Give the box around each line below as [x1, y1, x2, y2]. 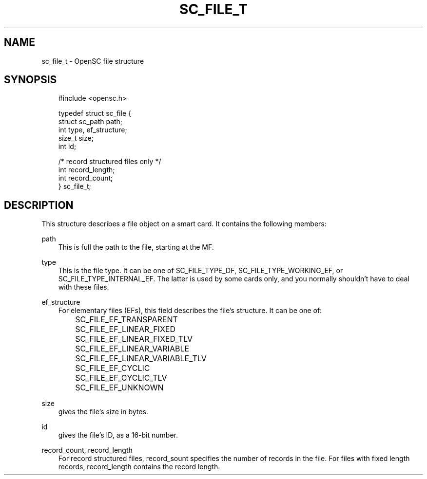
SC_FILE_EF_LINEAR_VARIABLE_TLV [75, 353, 207, 364]
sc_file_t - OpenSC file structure [41, 56, 144, 65]
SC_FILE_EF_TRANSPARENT [75, 314, 178, 325]
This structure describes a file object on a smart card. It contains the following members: [41, 220, 327, 228]
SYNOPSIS [4, 74, 57, 86]
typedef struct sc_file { [58, 109, 131, 118]
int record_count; [58, 174, 113, 183]
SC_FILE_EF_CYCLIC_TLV [75, 373, 167, 383]
